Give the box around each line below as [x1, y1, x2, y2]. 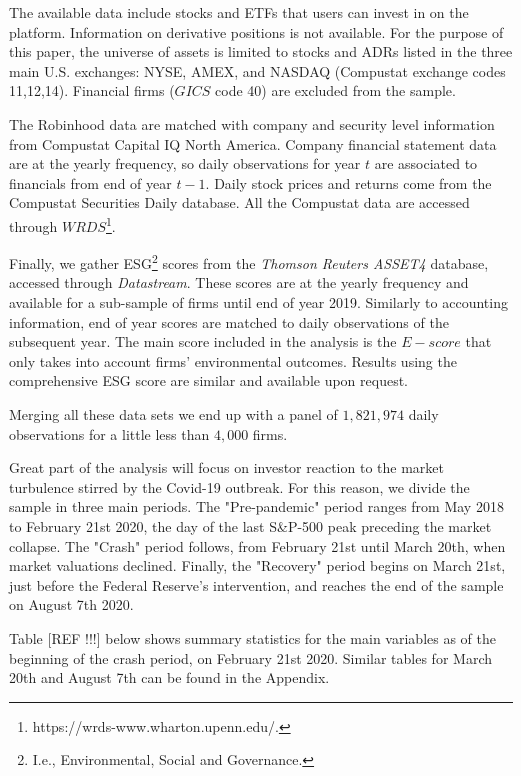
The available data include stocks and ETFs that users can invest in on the [9, 2, 469, 22]
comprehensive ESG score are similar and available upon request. [9, 370, 409, 391]
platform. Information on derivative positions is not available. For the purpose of [9, 21, 504, 42]
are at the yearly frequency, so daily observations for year [9, 153, 361, 174]
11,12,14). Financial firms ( [9, 80, 175, 101]
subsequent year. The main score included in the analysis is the [9, 331, 397, 352]
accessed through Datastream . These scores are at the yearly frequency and [9, 272, 469, 293]
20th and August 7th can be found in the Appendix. [9, 667, 330, 688]
